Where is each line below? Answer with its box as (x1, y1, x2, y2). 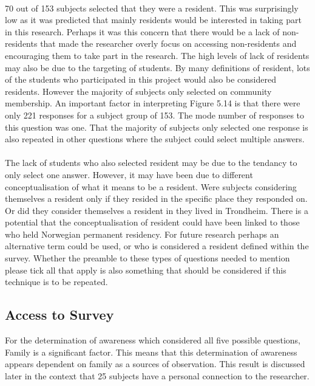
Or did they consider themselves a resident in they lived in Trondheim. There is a (5, 204, 308, 216)
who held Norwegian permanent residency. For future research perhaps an (5, 227, 279, 240)
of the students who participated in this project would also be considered (5, 73, 276, 86)
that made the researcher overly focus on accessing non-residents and (40, 37, 297, 50)
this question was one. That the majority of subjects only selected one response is (5, 120, 308, 133)
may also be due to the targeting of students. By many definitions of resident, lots (5, 61, 310, 74)
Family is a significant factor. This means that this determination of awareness (5, 345, 297, 358)
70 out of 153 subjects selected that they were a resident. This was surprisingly (5, 1, 299, 14)
